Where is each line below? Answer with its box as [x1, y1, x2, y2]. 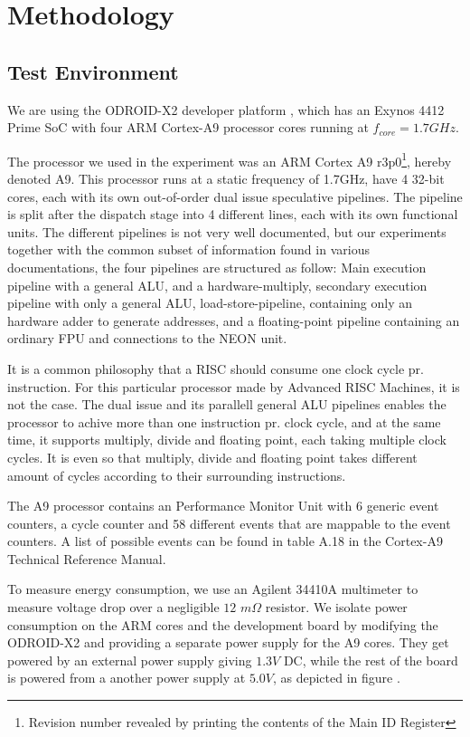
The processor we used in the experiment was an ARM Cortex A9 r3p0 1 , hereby [7, 148, 452, 170]
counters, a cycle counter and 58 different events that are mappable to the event [7, 513, 451, 532]
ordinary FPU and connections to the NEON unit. [7, 329, 287, 348]
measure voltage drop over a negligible [7, 598, 220, 617]
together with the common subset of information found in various [7, 240, 370, 259]
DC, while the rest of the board [283, 650, 458, 669]
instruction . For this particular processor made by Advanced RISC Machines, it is [7, 377, 460, 396]
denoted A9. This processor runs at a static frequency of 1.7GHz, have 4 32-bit [7, 169, 445, 188]
